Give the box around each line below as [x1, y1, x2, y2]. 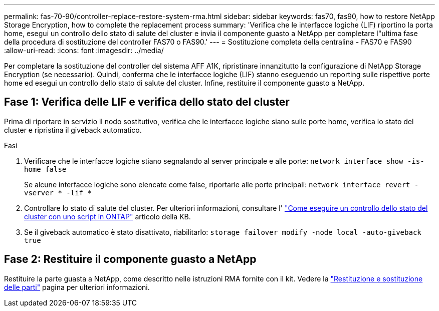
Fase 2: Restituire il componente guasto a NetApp [4, 253, 257, 266]
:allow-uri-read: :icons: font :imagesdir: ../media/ [4, 46, 164, 55]
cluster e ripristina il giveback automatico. [4, 125, 142, 134]
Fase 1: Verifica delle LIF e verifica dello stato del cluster [4, 96, 290, 109]
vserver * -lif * [24, 188, 92, 197]
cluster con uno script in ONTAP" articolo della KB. [24, 212, 191, 221]
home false [24, 165, 67, 173]
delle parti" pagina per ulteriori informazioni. [4, 282, 150, 291]
